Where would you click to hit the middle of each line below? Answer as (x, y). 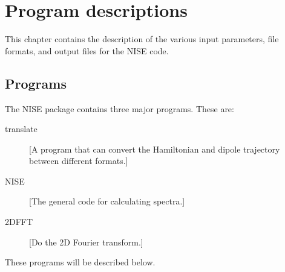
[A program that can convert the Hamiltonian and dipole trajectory (155, 149)
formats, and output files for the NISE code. (87, 50)
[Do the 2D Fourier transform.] (86, 242)
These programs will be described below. (80, 262)
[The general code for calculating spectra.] (107, 201)
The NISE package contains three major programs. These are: (120, 108)
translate (21, 129)
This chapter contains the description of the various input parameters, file (142, 39)
